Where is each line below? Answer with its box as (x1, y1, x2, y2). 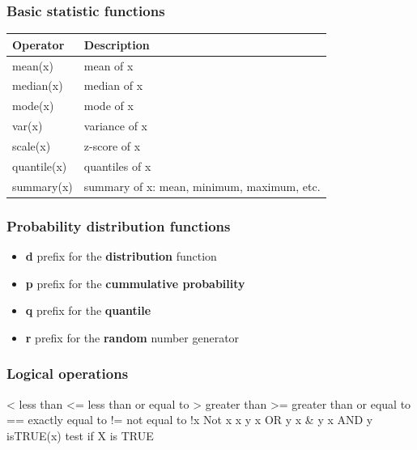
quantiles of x (83, 157, 151, 174)
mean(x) (12, 57, 53, 74)
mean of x (83, 57, 134, 74)
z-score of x (83, 137, 141, 154)
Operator (12, 36, 65, 53)
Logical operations (6, 363, 129, 384)
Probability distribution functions (6, 215, 231, 236)
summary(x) (12, 177, 73, 194)
